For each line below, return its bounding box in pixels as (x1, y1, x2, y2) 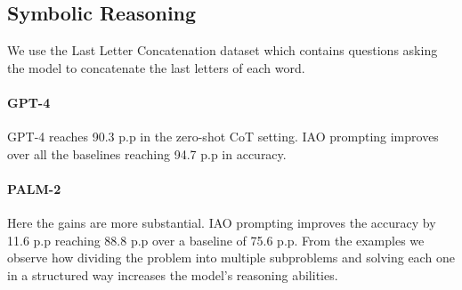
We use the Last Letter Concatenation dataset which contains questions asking (7, 41, 438, 60)
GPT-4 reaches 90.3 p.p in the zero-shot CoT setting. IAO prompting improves (7, 127, 439, 146)
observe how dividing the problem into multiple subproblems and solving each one (7, 248, 455, 267)
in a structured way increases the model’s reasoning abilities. (7, 265, 338, 284)
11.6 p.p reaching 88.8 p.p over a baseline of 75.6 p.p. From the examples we (7, 230, 425, 249)
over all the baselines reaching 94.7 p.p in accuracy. (7, 144, 287, 163)
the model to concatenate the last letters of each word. (7, 58, 305, 77)
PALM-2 (7, 179, 61, 197)
